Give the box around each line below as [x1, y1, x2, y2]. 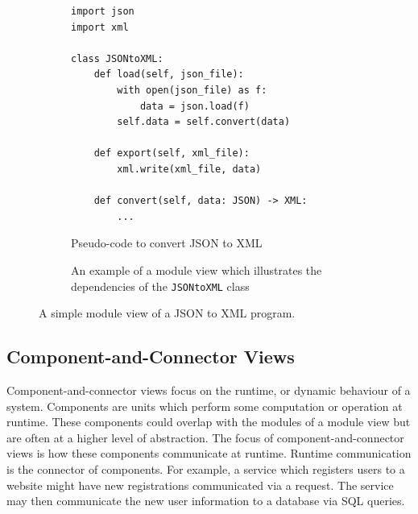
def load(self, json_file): [93, 68, 244, 81]
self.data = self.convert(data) [117, 116, 291, 128]
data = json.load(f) [139, 100, 250, 112]
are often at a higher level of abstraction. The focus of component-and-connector [6, 429, 404, 446]
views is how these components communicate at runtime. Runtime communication [6, 445, 412, 462]
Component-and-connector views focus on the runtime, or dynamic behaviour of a [6, 381, 411, 398]
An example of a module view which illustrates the [71, 261, 322, 278]
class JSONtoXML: [71, 52, 163, 64]
